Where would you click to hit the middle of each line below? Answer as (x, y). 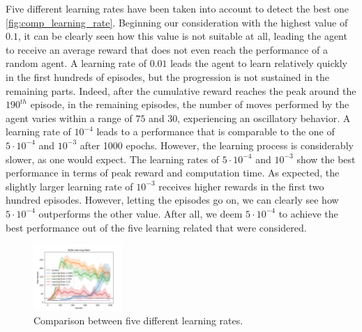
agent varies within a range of (69, 118)
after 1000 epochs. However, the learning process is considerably (217, 145)
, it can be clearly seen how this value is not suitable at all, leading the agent (182, 36)
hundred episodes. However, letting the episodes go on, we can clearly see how (172, 200)
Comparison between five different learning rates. (138, 320)
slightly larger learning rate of (69, 186)
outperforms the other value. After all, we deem (141, 213)
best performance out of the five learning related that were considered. (156, 227)
